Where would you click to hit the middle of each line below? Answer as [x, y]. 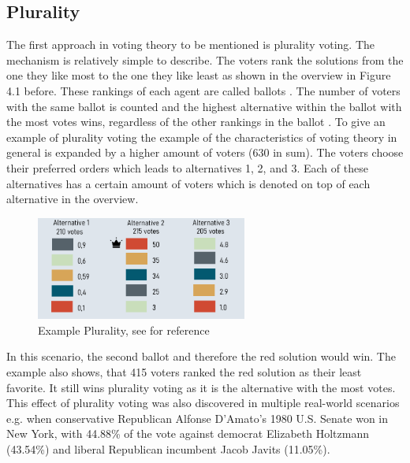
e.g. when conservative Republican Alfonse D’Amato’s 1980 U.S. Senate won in [198, 418]
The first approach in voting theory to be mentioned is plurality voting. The [191, 44]
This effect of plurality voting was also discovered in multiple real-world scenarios [203, 403]
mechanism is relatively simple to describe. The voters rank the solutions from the [205, 59]
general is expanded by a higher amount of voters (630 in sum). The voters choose [205, 152]
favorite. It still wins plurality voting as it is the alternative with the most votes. [201, 387]
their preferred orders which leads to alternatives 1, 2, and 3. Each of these [187, 167]
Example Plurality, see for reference [124, 330]
